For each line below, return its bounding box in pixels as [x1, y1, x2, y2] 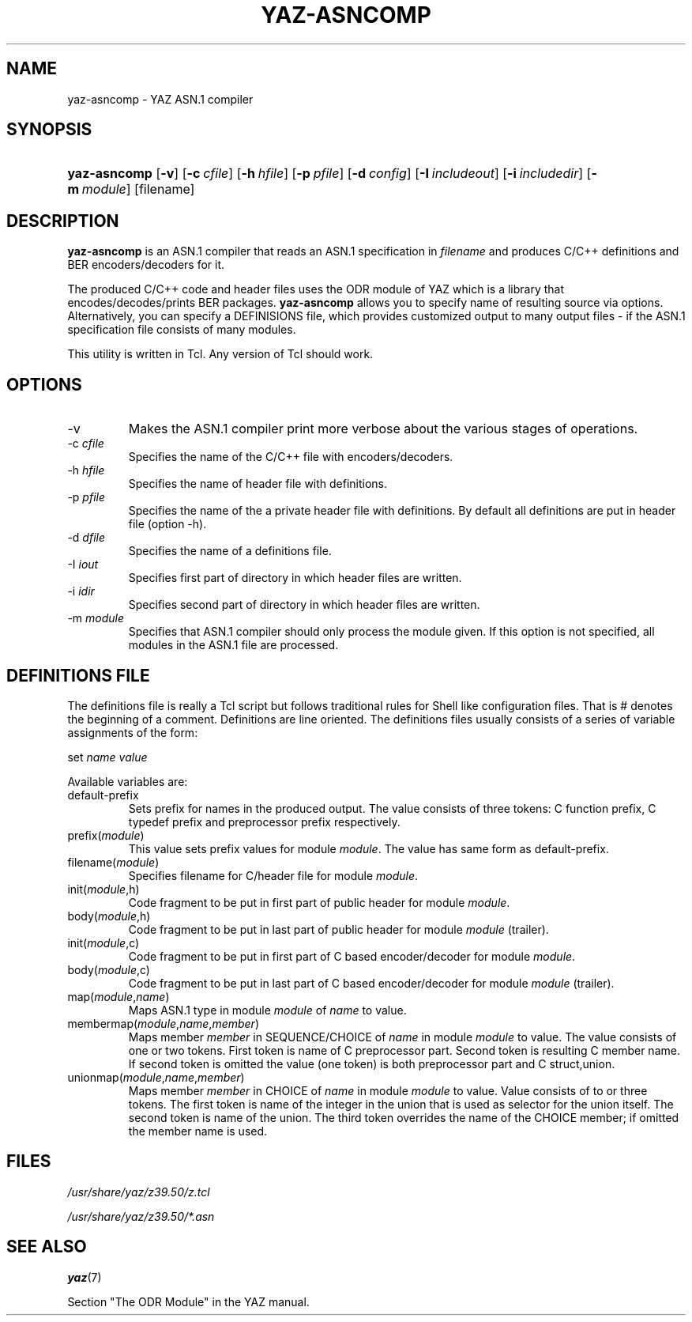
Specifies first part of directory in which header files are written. [128, 571, 462, 585]
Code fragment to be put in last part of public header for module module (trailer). [128, 922, 549, 936]
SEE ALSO [6, 1237, 87, 1257]
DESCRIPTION [6, 210, 119, 231]
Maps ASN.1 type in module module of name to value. [128, 1003, 407, 1017]
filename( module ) [67, 855, 160, 869]
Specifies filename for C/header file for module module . [128, 868, 419, 882]
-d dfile [67, 531, 105, 545]
